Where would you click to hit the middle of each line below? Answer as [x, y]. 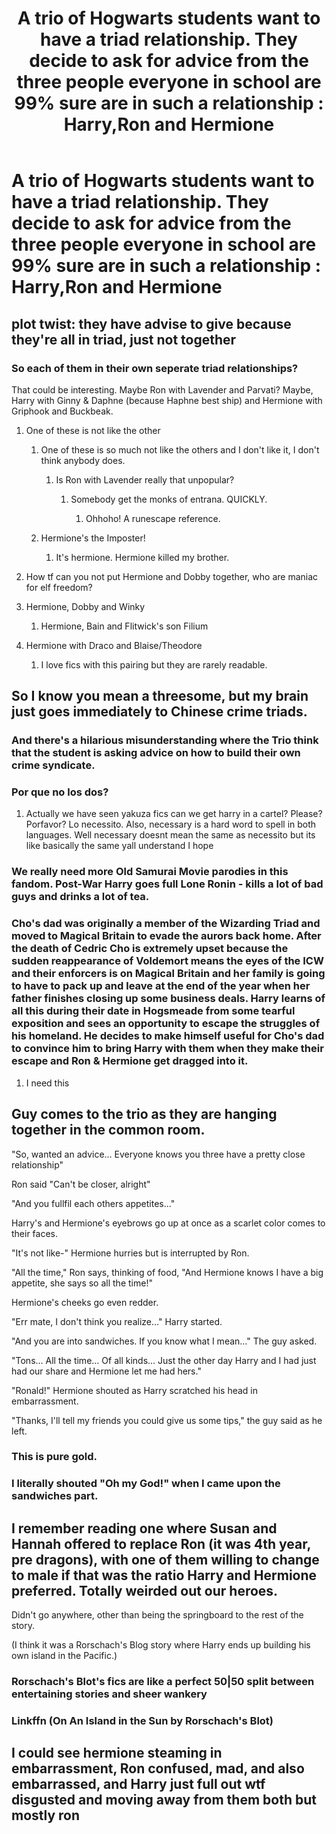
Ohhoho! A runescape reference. [153, 518]
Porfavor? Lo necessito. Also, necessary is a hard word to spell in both [171, 824]
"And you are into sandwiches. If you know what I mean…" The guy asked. [164, 1341]
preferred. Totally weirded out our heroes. [145, 1590]
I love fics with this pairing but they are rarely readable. [154, 664]
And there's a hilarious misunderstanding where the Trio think [165, 740]
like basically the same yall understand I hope [119, 846]
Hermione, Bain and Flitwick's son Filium [124, 626]
